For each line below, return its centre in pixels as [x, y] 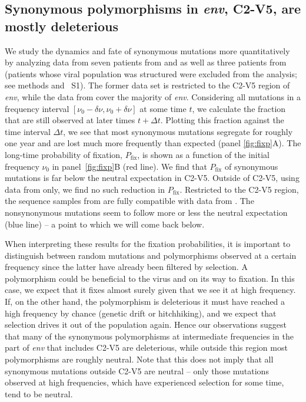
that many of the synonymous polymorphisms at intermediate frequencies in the [149, 336]
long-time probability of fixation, [64, 154]
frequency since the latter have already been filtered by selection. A [126, 267]
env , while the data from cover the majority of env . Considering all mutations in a [153, 96]
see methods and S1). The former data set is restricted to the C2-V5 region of [147, 85]
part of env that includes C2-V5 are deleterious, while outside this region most [146, 347]
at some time [163, 108]
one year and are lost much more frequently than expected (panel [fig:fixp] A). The [153, 143]
